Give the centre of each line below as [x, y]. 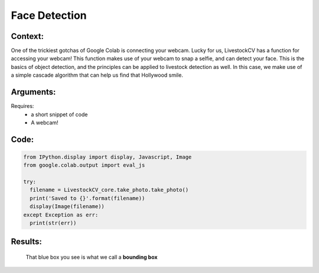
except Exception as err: [61, 215]
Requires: [22, 106]
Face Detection [49, 15]
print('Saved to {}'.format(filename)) [87, 198]
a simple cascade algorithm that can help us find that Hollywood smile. [97, 75]
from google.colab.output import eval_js [84, 165]
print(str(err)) [53, 223]
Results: [27, 242]
